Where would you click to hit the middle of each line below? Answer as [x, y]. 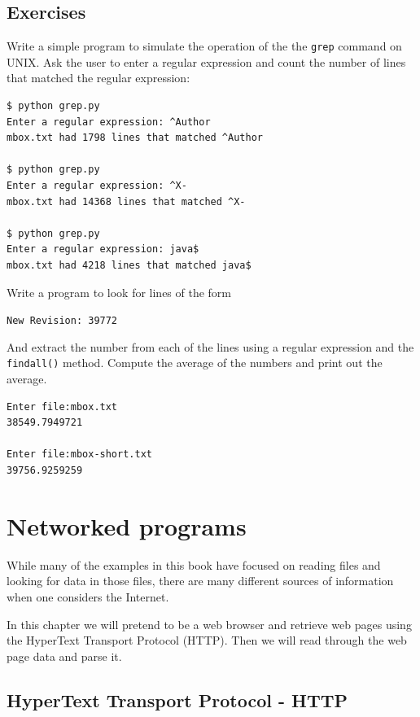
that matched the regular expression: [98, 78]
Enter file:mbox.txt [62, 407]
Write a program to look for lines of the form [119, 292]
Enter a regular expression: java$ [103, 249]
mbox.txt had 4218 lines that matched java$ [129, 265]
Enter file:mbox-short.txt [79, 455]
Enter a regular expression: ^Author [109, 122]
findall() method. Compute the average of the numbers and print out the [195, 363]
